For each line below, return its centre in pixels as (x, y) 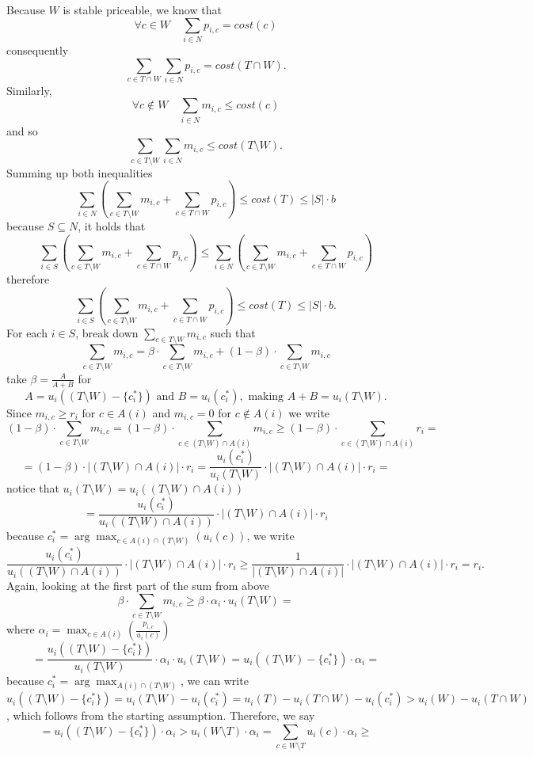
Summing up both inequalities (80, 172)
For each (27, 332)
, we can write (214, 681)
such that (233, 332)
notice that (33, 488)
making (266, 396)
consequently (38, 49)
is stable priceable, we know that (142, 10)
